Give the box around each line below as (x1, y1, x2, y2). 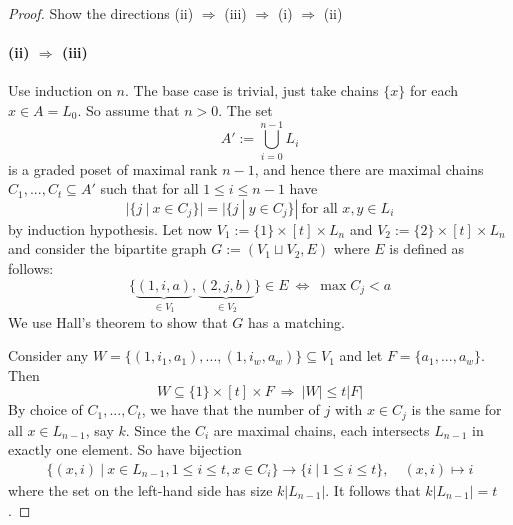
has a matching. (247, 311, 345, 332)
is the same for (411, 399, 502, 420)
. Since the (125, 419, 191, 440)
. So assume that (77, 99, 180, 120)
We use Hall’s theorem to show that (8, 311, 228, 332)
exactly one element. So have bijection (8, 439, 242, 460)
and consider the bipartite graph (8, 238, 207, 259)
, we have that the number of (141, 399, 320, 420)
